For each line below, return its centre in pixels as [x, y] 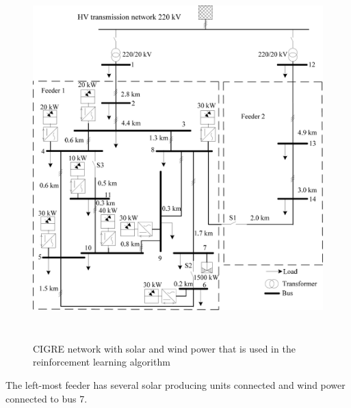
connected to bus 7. [47, 398]
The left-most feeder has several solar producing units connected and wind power [175, 384]
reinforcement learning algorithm [102, 362]
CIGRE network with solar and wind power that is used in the [164, 348]
